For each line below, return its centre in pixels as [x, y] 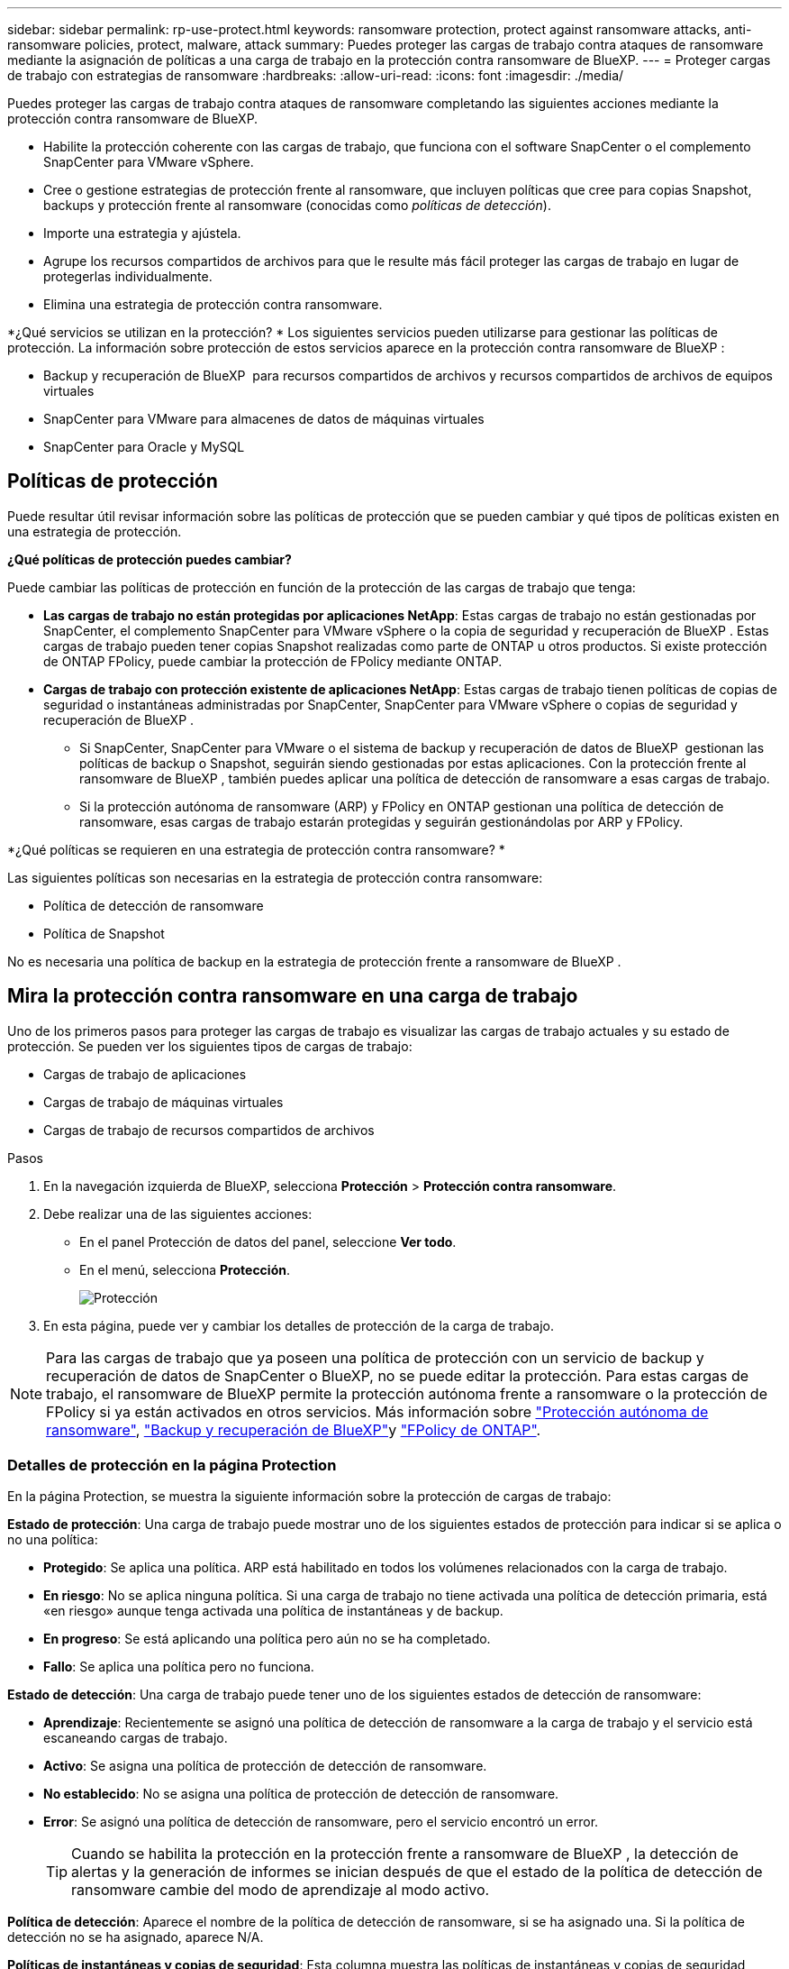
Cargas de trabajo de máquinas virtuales [163, 1102]
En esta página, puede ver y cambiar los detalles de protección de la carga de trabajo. [299, 1325]
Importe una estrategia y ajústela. [142, 233]
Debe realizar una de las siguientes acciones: [178, 1213]
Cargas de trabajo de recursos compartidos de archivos [209, 1130]
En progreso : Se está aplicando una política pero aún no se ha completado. [267, 1639]
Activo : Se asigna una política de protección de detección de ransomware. [265, 1766]
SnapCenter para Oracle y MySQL [144, 447]
